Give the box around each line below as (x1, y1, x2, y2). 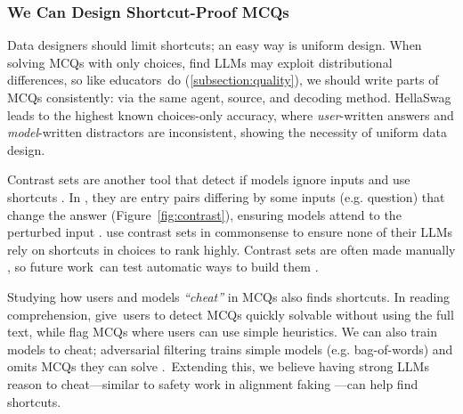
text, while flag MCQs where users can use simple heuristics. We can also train (7, 322, 437, 341)
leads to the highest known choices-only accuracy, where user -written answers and (7, 105, 454, 124)
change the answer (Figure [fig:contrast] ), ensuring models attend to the (7, 205, 402, 223)
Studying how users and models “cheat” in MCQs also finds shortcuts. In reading (7, 287, 451, 305)
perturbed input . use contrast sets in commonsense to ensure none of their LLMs (7, 223, 453, 241)
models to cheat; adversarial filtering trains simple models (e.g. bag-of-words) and (7, 339, 453, 358)
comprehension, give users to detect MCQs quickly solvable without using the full (7, 304, 454, 323)
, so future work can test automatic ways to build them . (7, 257, 319, 276)
